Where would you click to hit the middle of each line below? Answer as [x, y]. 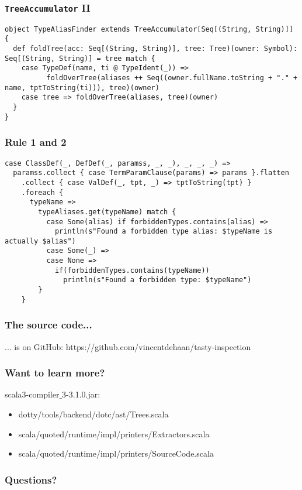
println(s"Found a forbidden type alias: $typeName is [164, 232]
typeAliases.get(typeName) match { [107, 212]
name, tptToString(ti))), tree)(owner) [82, 88]
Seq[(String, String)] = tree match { [80, 58]
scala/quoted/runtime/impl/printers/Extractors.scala [114, 434]
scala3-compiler [32, 394]
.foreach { [42, 192]
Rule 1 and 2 [36, 142]
